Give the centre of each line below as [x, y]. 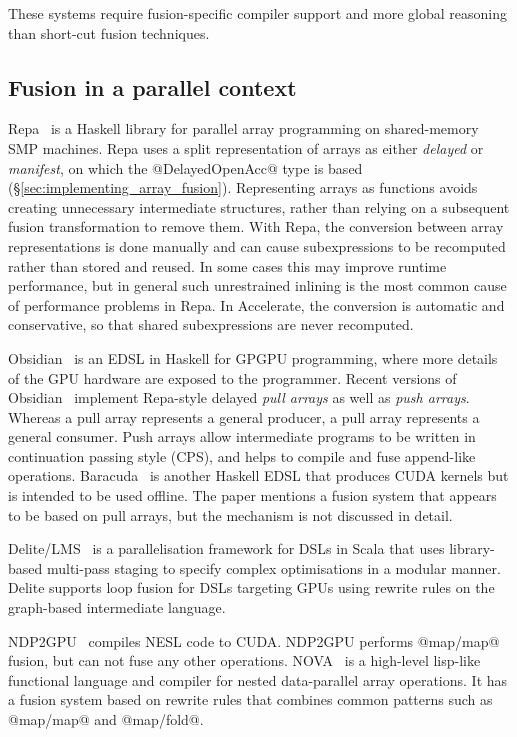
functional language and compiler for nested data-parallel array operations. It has [258, 679]
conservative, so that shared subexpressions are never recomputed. [211, 324]
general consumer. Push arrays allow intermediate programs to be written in [242, 436]
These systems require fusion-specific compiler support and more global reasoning [257, 13]
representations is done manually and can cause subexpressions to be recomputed [257, 245]
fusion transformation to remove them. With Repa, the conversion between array [256, 226]
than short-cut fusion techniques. [109, 32]
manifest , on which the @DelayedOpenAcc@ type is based [185, 167]
